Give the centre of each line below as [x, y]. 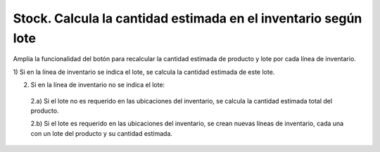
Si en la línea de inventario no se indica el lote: [98, 85]
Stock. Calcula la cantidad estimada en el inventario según [188, 18]
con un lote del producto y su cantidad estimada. [101, 133]
